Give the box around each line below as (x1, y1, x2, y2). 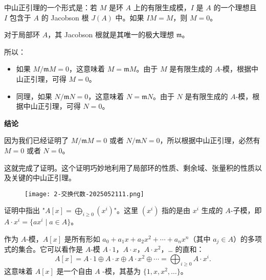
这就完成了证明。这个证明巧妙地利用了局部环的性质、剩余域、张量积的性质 (4, 162, 255, 173)
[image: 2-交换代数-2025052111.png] (25, 190, 144, 198)
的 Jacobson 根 (41, 12, 89, 22)
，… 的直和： (161, 244, 204, 254)
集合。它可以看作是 (18, 244, 83, 254)
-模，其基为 (102, 265, 141, 276)
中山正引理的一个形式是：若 (4, 2, 97, 12)
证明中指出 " (4, 205, 45, 216)
